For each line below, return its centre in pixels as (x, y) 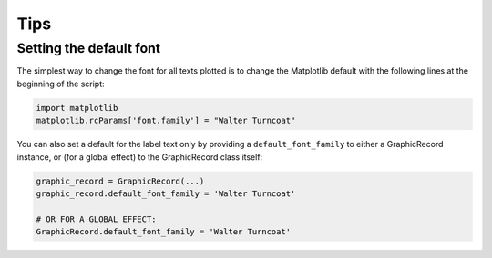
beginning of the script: (61, 84)
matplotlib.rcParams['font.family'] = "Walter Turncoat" (166, 121)
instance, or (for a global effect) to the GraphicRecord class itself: (140, 157)
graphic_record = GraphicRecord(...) (120, 181)
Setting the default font (89, 48)
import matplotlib (77, 108)
